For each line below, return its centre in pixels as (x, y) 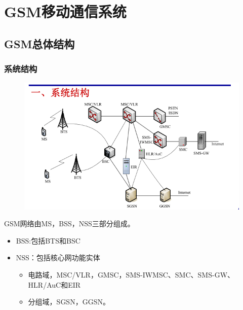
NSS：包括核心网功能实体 (58, 257)
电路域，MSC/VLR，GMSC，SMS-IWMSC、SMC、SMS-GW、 (131, 274)
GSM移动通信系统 (65, 11)
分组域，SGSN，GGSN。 (69, 302)
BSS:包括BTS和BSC (48, 240)
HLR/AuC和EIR (54, 284)
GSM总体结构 (39, 43)
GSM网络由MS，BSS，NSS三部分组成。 (69, 223)
